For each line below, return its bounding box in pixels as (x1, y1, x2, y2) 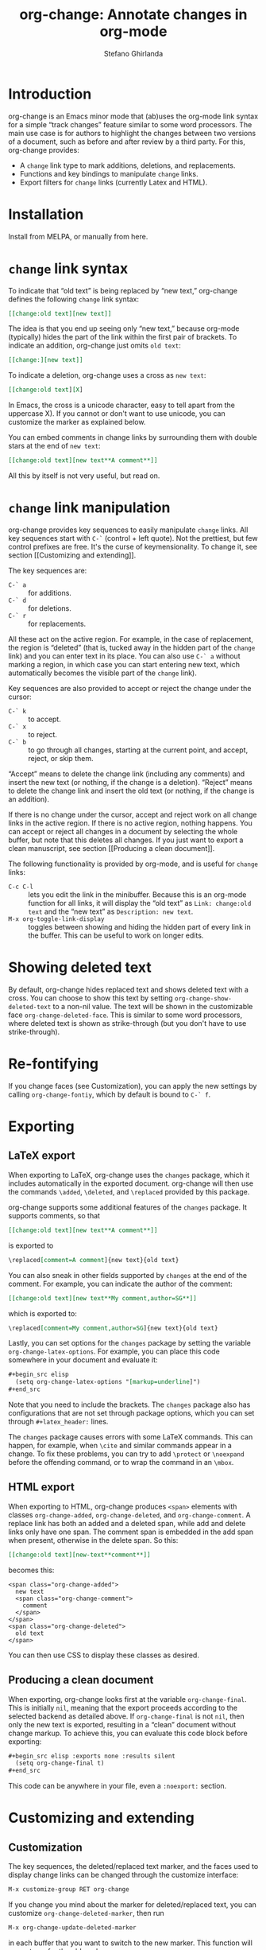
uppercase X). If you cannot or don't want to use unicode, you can (8, 409, 226, 418)
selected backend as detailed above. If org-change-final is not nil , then (8, 1711, 245, 1721)
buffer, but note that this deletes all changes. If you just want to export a (8, 835, 244, 845)
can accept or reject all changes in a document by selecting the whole (8, 827, 238, 836)
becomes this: (8, 1565, 55, 1575)
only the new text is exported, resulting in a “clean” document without (8, 1719, 237, 1729)
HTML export (8, 1481, 75, 1494)
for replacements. (28, 619, 87, 628)
